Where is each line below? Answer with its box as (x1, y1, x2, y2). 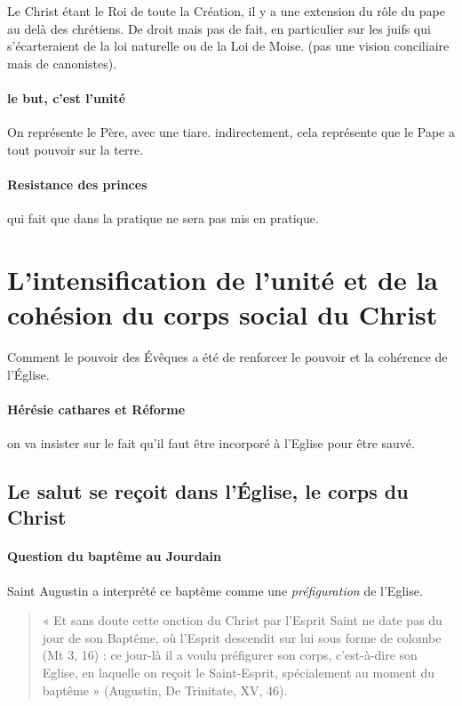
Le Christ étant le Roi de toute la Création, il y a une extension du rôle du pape (7, 2, 445, 20)
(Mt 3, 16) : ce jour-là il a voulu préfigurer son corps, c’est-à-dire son (42, 646, 418, 664)
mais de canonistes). (7, 53, 117, 72)
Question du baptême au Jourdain (7, 547, 221, 566)
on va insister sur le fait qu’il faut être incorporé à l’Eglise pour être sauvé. (7, 434, 415, 453)
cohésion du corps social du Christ (7, 296, 438, 333)
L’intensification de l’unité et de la (7, 261, 438, 297)
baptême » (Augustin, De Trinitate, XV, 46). (42, 680, 288, 699)
